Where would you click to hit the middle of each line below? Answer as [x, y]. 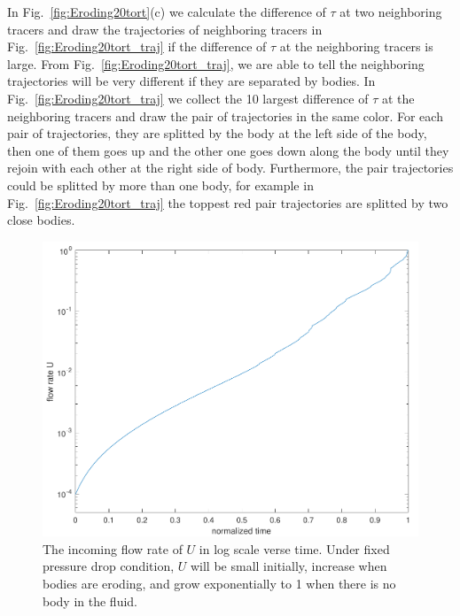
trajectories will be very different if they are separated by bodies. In [191, 81]
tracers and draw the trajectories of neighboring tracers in [165, 29]
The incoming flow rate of [113, 548]
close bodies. [41, 220]
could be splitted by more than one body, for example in [160, 185]
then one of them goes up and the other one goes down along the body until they [228, 150]
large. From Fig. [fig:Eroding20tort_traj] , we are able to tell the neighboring [216, 63]
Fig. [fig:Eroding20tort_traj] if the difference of [137, 46]
